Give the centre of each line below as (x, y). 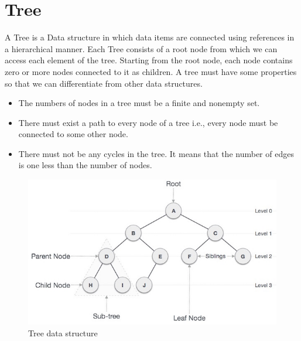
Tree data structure (63, 333)
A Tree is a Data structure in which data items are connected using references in (150, 37)
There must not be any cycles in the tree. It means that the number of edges (156, 153)
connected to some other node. (73, 134)
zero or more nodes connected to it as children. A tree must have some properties (151, 71)
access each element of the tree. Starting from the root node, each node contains (149, 60)
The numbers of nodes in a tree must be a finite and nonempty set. (139, 103)
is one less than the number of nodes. (85, 165)
